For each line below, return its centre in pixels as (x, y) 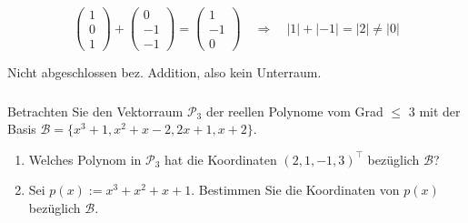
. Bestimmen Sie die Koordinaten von (295, 190)
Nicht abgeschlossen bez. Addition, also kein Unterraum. (164, 72)
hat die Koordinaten (221, 159)
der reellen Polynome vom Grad (294, 111)
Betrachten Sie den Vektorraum (95, 111)
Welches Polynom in (85, 159)
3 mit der (434, 111)
